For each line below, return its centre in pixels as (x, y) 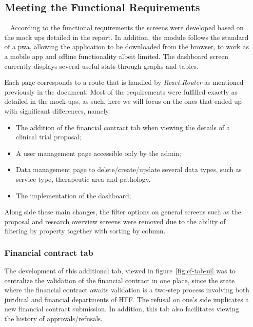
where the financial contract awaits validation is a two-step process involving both (127, 290)
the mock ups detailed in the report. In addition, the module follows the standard (126, 37)
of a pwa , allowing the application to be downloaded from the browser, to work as (127, 47)
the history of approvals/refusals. (54, 318)
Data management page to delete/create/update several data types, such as (129, 169)
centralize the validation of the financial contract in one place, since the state (120, 280)
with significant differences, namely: (58, 110)
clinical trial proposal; (49, 137)
